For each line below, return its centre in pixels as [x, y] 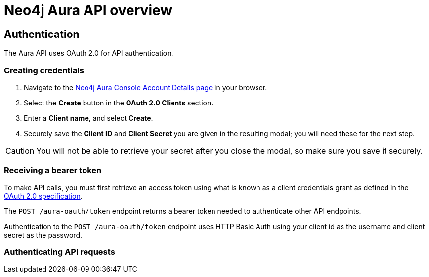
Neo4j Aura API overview [88, 10]
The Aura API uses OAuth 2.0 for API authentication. [89, 53]
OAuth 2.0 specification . [43, 196]
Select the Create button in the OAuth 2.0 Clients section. [119, 103]
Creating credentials [44, 70]
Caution [20, 151]
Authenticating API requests [60, 252]
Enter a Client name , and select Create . [88, 118]
